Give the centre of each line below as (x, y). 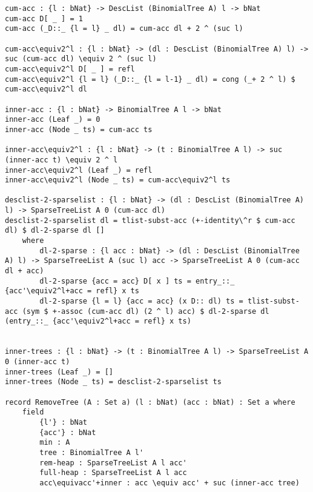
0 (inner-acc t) (38, 361)
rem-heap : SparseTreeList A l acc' (113, 463)
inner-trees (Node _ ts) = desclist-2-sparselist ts (113, 382)
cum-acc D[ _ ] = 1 (44, 18)
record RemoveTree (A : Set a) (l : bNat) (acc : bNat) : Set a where (150, 402)
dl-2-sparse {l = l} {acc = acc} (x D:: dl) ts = (141, 301)
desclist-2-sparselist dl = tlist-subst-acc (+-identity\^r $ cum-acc (150, 220)
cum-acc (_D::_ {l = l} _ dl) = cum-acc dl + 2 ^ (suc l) (124, 29)
